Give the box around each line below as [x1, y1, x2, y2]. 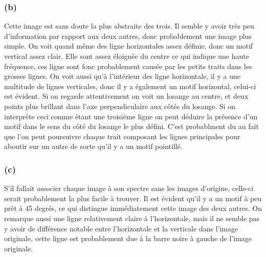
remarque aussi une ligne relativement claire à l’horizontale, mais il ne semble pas [4, 212, 260, 223]
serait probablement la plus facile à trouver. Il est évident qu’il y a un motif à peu [4, 192, 262, 203]
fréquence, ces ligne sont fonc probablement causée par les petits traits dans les [4, 60, 252, 71]
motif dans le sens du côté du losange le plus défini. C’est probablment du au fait [4, 121, 259, 132]
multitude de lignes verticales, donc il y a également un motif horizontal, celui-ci [4, 80, 256, 91]
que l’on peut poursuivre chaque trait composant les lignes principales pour [4, 131, 240, 141]
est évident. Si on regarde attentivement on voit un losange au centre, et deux [4, 91, 249, 101]
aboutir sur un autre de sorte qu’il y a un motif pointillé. [4, 141, 183, 152]
